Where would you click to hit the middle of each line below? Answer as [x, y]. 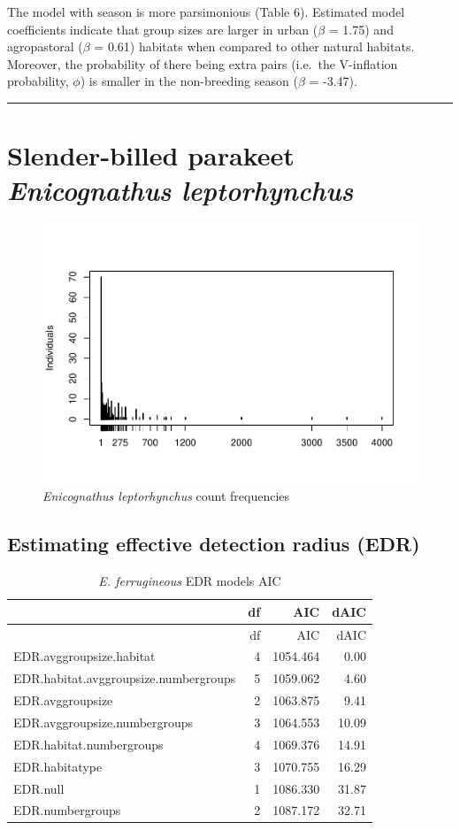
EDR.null [39, 788]
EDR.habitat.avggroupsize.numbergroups [125, 678]
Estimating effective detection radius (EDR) [214, 544]
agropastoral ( [45, 46]
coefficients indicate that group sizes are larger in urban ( [163, 29]
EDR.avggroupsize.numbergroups [103, 722]
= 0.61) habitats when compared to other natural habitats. [254, 46]
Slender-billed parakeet [151, 155]
